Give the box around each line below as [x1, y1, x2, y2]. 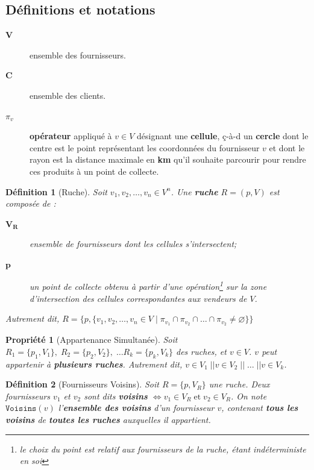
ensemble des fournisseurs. [30, 48, 126, 61]
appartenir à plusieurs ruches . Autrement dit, [5, 357, 183, 370]
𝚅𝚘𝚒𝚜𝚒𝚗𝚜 [5, 404, 37, 413]
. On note [231, 389, 267, 402]
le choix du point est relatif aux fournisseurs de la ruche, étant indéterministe [19, 442, 306, 455]
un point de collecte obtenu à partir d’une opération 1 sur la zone [30, 278, 267, 293]
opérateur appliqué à [30, 130, 112, 142]
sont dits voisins [84, 389, 148, 402]
